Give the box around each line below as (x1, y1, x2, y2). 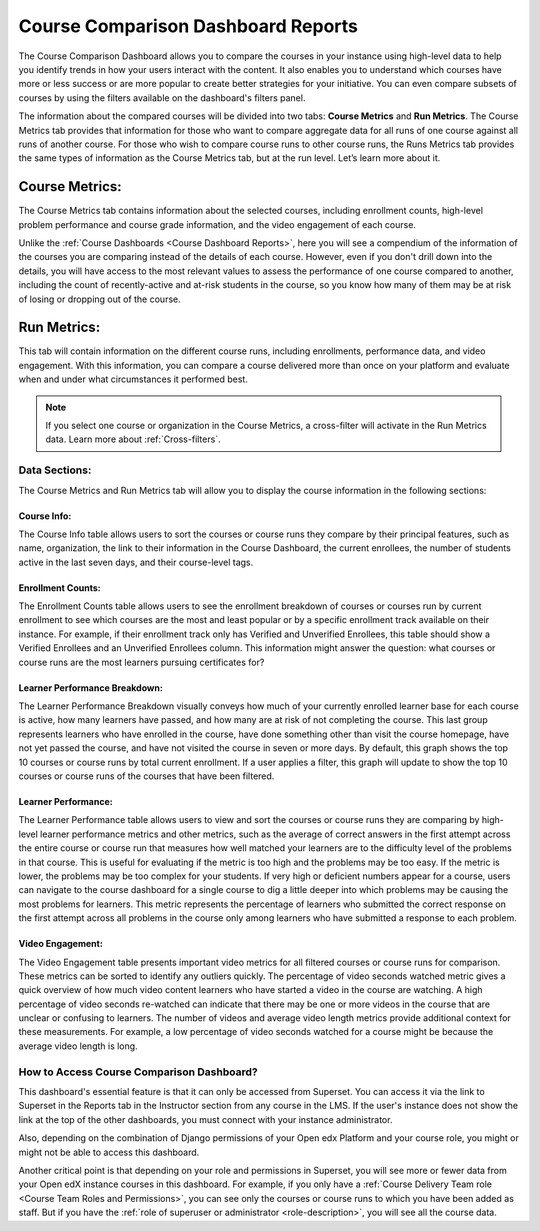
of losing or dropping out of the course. (18, 293, 181, 305)
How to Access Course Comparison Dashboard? (18, 1065, 259, 1079)
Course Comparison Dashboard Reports (18, 15, 359, 37)
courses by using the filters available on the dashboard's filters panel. (18, 91, 306, 104)
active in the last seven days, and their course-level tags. (18, 556, 254, 568)
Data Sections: (18, 463, 92, 477)
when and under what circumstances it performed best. (18, 373, 249, 385)
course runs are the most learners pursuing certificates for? (18, 656, 265, 668)
